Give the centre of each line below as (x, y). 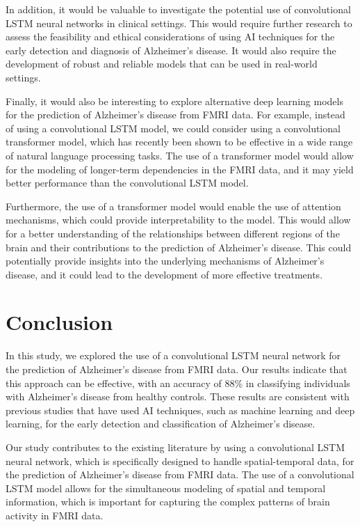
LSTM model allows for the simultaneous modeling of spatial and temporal (166, 488)
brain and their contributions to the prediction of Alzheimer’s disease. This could (179, 247)
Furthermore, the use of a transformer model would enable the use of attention (173, 206)
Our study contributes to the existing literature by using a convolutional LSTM (175, 447)
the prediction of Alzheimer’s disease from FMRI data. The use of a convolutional (180, 474)
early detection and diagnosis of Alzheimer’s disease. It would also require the (171, 50)
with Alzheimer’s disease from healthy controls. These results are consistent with (178, 396)
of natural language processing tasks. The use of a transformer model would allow (180, 155)
